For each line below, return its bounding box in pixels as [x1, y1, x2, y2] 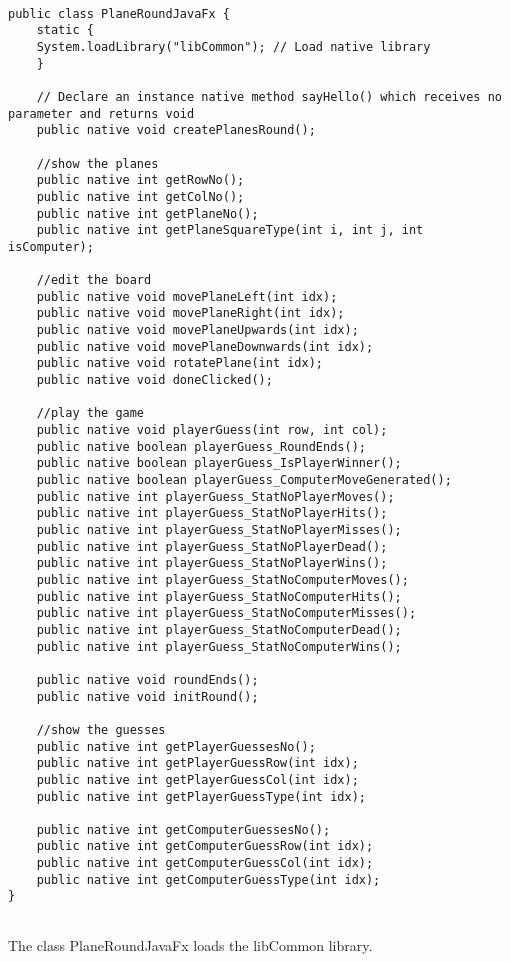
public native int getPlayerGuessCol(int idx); [36, 772, 359, 787]
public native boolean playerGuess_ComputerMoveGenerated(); [36, 473, 452, 488]
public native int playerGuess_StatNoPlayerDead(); [36, 539, 388, 554]
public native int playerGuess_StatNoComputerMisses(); [36, 606, 417, 621]
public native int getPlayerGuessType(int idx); [36, 789, 366, 804]
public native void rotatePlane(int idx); [36, 356, 323, 371]
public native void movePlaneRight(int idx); [36, 306, 345, 321]
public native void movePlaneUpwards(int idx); [36, 323, 359, 338]
